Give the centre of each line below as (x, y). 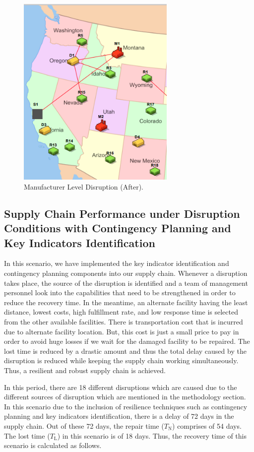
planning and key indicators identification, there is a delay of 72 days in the (119, 416)
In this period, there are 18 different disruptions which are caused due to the (121, 387)
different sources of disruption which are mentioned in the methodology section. (125, 397)
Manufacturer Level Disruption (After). (84, 186)
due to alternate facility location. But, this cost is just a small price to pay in (122, 331)
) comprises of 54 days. (207, 425)
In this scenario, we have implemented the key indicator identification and (117, 263)
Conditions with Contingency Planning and (118, 228)
